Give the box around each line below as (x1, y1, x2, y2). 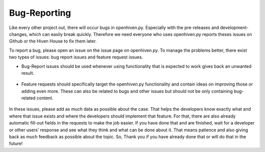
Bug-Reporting (9, 7, 71, 18)
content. (36, 95, 53, 101)
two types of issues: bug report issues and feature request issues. (9, 54, 143, 60)
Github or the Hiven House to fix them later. (9, 38, 97, 44)
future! (9, 141, 23, 147)
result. (21, 70, 34, 76)
